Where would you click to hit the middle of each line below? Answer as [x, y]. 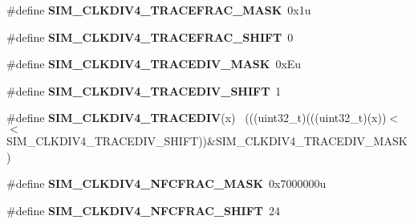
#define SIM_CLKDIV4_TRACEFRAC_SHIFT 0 [150, 37]
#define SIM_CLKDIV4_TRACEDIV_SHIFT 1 [144, 90]
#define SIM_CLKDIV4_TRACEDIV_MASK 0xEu [154, 64]
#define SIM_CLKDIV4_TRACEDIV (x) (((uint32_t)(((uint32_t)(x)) [197, 118]
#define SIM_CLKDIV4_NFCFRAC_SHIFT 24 [144, 210]
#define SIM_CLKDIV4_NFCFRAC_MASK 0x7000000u [166, 183]
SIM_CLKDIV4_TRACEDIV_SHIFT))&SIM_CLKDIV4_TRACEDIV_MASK [207, 140]
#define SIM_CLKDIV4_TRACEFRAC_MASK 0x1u [159, 10]
